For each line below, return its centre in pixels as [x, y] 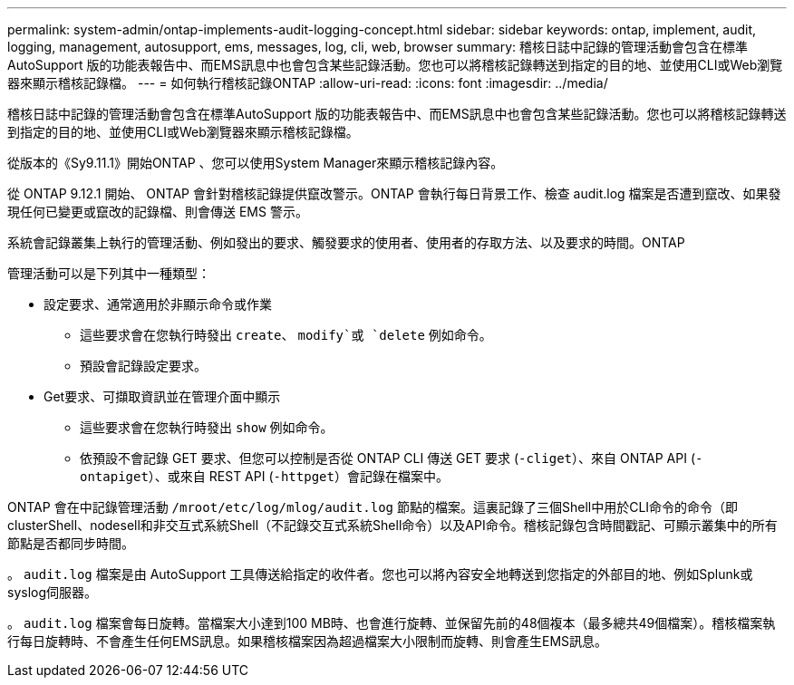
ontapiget [114, 477]
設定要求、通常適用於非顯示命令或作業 [158, 304]
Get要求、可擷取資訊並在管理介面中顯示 [162, 396]
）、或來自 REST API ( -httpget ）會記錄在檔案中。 [298, 476]
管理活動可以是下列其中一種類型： [109, 273]
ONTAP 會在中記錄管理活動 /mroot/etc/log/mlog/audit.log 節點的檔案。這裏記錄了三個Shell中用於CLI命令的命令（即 [373, 507]
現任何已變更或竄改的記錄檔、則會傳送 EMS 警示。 [158, 212]
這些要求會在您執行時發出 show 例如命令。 [207, 427]
